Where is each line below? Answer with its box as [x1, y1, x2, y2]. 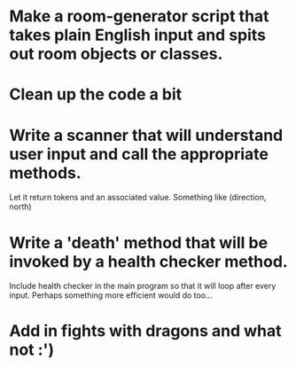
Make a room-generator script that [9, 6, 269, 27]
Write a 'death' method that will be [9, 232, 269, 253]
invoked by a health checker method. [9, 251, 288, 271]
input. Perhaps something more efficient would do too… [9, 290, 213, 301]
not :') [9, 340, 55, 360]
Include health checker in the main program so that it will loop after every [9, 281, 277, 292]
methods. [9, 162, 82, 183]
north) [9, 201, 33, 212]
